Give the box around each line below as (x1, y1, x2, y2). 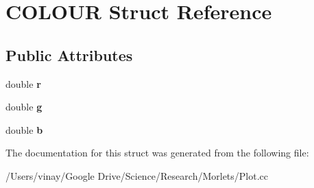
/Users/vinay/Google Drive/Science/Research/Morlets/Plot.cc (5, 168, 269, 183)
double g (5, 99, 43, 114)
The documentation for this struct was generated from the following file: (5, 145, 309, 160)
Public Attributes (5, 44, 133, 65)
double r (5, 76, 41, 91)
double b (5, 122, 43, 137)
